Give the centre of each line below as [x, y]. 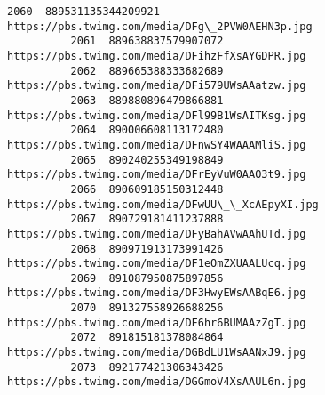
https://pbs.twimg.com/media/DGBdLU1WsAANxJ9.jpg [157, 353]
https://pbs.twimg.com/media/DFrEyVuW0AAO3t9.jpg [157, 175]
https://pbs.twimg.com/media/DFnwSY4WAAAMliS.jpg [157, 145]
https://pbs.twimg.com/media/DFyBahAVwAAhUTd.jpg [157, 234]
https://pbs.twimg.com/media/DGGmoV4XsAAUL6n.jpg [157, 382]
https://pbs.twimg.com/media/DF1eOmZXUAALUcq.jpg [157, 264]
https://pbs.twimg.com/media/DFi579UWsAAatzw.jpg [157, 86]
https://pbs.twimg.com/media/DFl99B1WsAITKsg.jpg [157, 115]
